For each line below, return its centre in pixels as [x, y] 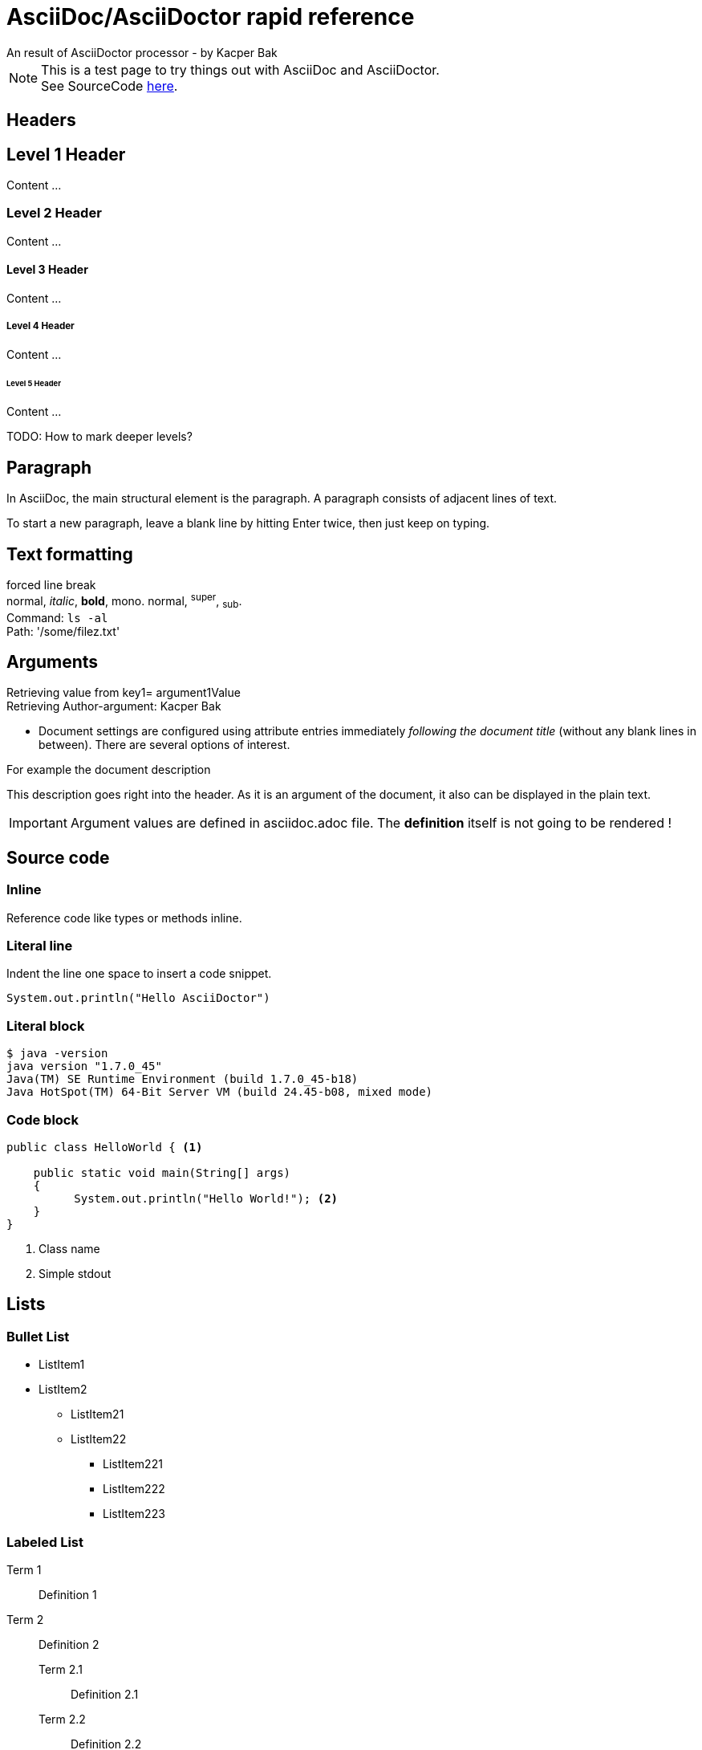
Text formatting [70, 554]
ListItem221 [133, 1464]
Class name [69, 1248]
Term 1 [24, 1569]
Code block [43, 1119]
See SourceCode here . [110, 85]
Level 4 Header [41, 326]
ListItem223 [134, 1514]
